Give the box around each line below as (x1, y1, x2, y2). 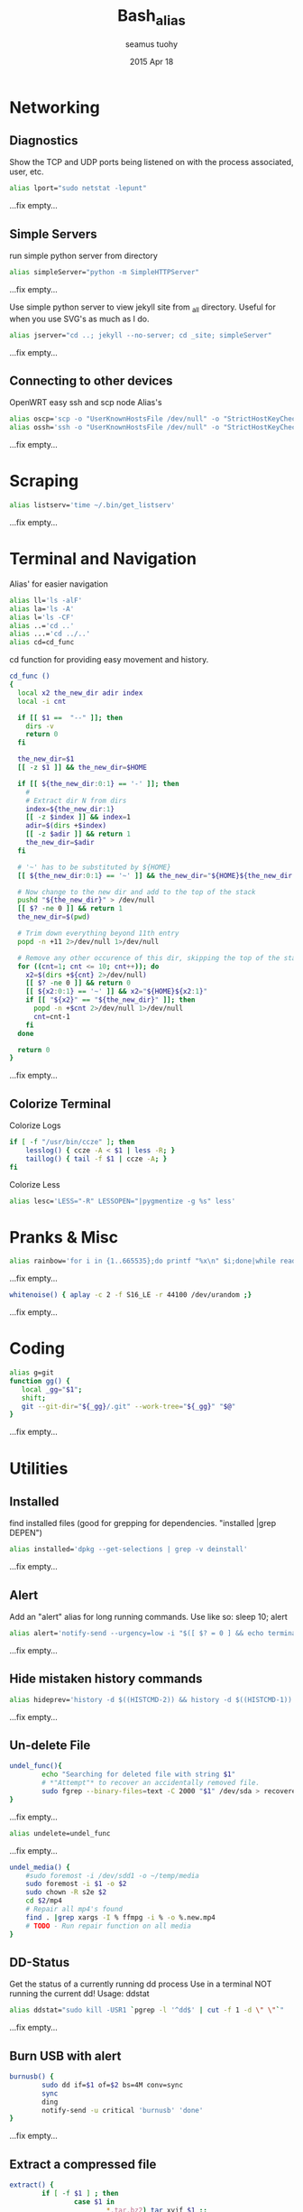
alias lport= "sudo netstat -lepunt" (9, 184, 147, 193)
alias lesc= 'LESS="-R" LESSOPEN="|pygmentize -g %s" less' (9, 1197, 236, 1206)
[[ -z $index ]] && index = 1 (25, 813, 131, 822)
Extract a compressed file (9, 2156, 157, 2171)
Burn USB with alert (9, 2048, 122, 2063)
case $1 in (73, 2197, 115, 2207)
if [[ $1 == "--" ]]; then (17, 713, 124, 722)
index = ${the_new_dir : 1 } (25, 804, 115, 813)
